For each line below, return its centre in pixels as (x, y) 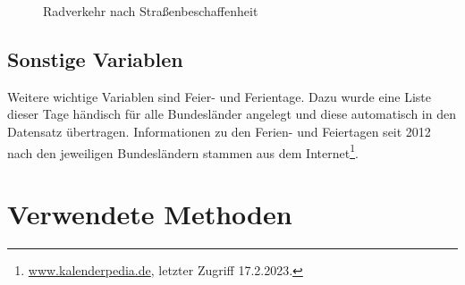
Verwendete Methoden (150, 214)
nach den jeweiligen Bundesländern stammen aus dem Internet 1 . (183, 151)
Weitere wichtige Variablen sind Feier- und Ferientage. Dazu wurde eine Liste (220, 96)
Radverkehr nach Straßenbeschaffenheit (151, 11)
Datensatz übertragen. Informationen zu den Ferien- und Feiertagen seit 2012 (219, 131)
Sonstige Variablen (95, 59)
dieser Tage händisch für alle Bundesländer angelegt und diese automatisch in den (232, 114)
